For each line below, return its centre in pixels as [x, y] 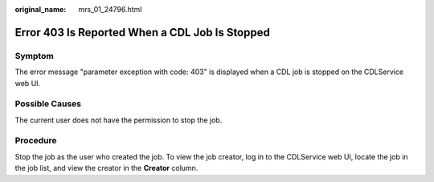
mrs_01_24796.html [110, 9]
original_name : [41, 9]
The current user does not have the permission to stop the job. [119, 120]
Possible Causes [48, 104]
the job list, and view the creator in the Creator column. [106, 168]
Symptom [34, 56]
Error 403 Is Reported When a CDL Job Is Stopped [143, 32]
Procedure [36, 141]
